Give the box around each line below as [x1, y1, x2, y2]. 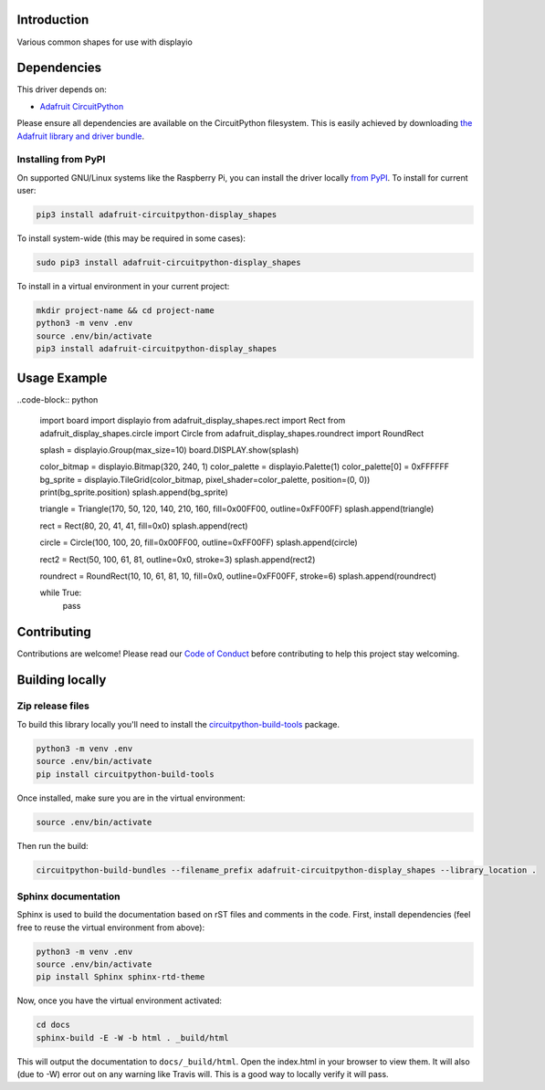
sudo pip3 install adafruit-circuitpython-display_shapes [36, 257, 301, 268]
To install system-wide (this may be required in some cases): [16, 233, 246, 244]
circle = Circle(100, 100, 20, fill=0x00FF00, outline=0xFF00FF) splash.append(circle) [39, 537, 358, 548]
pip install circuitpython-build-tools [36, 769, 215, 780]
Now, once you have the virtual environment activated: [16, 995, 223, 1006]
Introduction [16, 12, 89, 27]
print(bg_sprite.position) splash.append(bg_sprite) [39, 487, 228, 498]
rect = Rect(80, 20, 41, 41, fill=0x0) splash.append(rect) [39, 520, 248, 531]
